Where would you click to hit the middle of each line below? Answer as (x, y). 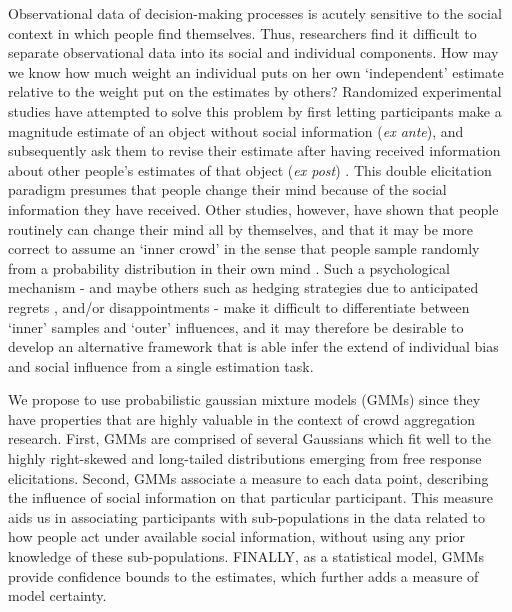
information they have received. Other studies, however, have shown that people (253, 208)
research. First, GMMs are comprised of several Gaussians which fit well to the (250, 438)
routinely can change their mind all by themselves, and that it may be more (240, 228)
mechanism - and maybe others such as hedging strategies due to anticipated (243, 287)
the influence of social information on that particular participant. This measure (251, 497)
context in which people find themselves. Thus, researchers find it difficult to (242, 32)
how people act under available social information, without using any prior (236, 536)
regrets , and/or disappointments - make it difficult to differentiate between (239, 306)
